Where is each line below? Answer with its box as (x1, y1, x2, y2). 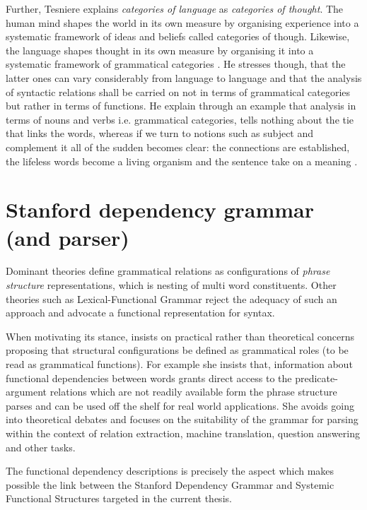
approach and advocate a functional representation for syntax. (6, 305, 275, 320)
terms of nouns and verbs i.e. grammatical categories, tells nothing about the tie (6, 112, 354, 126)
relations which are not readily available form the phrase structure (49, 384, 337, 399)
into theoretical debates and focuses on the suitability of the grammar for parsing (6, 412, 359, 427)
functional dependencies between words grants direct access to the (6, 370, 292, 385)
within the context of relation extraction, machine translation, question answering (6, 425, 360, 440)
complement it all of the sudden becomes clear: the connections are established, (6, 139, 350, 154)
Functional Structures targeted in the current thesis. (6, 491, 232, 506)
